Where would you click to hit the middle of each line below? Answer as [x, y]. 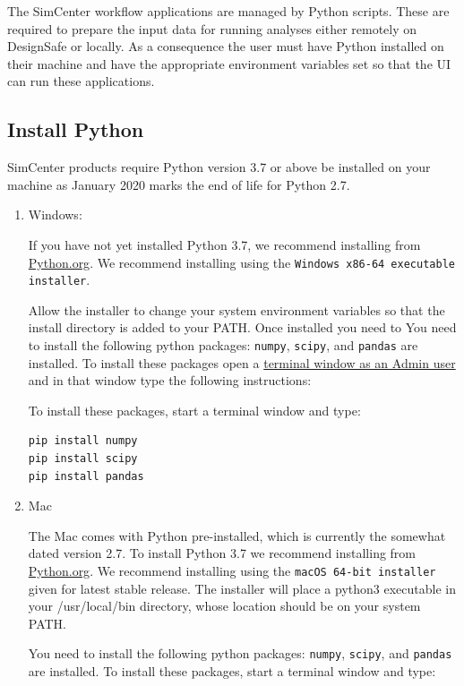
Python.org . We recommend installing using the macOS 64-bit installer [232, 571]
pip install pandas [86, 476]
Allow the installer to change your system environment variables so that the [236, 309]
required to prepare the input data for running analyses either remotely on [212, 28]
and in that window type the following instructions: [170, 380]
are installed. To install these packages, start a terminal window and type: [232, 671]
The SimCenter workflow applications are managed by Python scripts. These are [228, 11]
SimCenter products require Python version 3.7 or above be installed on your [219, 167]
